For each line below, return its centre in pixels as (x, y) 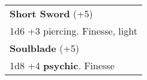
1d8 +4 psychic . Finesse (62, 65)
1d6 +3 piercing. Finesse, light (73, 30)
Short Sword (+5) (51, 13)
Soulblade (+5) (44, 48)
